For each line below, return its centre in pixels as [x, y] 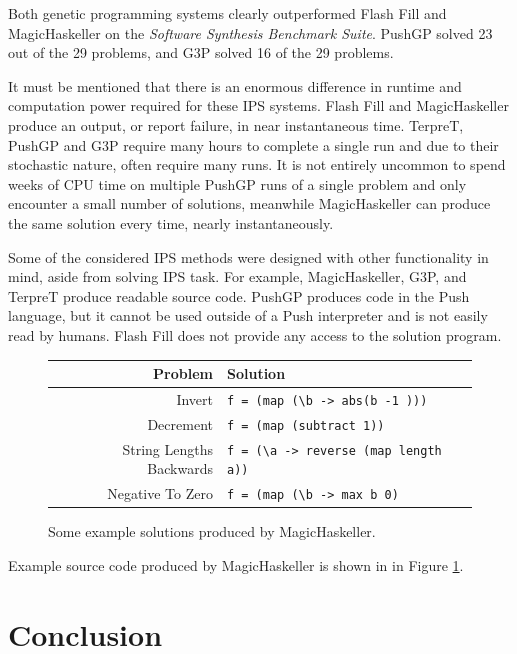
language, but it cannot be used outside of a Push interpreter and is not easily [248, 315]
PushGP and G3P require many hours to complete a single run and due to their [253, 144]
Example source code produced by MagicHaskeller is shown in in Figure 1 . [236, 564]
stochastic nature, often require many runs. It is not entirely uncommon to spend [257, 164]
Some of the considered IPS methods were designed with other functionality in [248, 256]
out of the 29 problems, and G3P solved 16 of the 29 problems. [201, 52]
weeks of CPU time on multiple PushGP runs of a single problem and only [237, 183]
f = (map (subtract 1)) [305, 425]
